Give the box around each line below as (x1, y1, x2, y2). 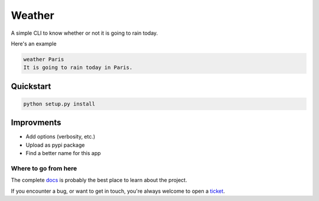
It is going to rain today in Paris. (23, 64, 133, 71)
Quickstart (11, 81, 51, 91)
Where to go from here (11, 164, 77, 172)
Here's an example (11, 40, 57, 47)
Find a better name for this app (25, 150, 101, 157)
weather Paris (23, 56, 64, 62)
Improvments (11, 118, 61, 128)
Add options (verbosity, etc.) (25, 133, 96, 140)
